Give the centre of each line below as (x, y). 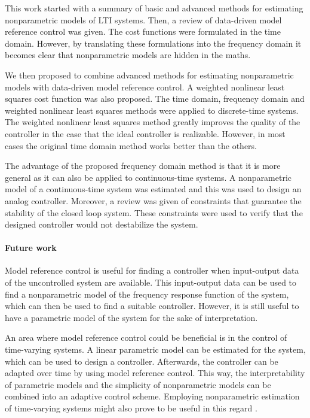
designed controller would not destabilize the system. (102, 224)
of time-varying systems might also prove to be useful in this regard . (131, 408)
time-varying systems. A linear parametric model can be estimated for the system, (155, 349)
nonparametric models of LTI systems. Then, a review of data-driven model (143, 19)
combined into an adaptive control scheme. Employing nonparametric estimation (152, 396)
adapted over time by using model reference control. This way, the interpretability (155, 373)
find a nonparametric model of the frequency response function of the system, (147, 294)
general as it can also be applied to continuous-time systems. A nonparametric (148, 177)
